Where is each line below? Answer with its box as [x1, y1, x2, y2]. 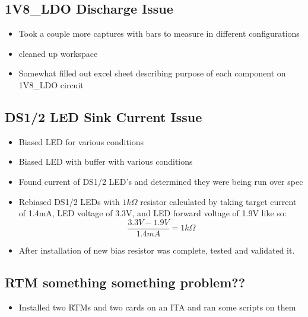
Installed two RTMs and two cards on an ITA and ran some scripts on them [18, 300, 296, 313]
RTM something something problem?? [5, 273, 246, 291]
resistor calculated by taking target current [140, 195, 297, 207]
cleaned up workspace [18, 47, 98, 59]
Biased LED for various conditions [18, 135, 144, 148]
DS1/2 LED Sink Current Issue [5, 107, 202, 126]
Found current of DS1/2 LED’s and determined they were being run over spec [18, 175, 303, 187]
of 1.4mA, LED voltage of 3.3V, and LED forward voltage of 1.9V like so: [18, 207, 287, 219]
